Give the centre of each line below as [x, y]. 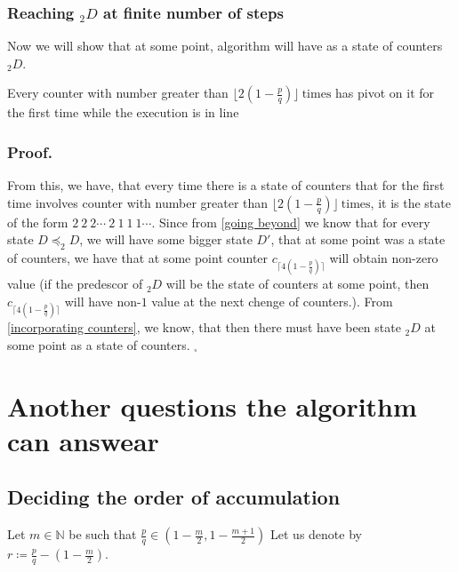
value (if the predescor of [75, 284]
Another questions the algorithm [212, 405]
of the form [38, 222]
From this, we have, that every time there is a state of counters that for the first [226, 185]
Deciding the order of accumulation [174, 497]
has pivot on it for [385, 93]
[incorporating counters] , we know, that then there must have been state [204, 327]
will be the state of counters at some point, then [297, 284]
